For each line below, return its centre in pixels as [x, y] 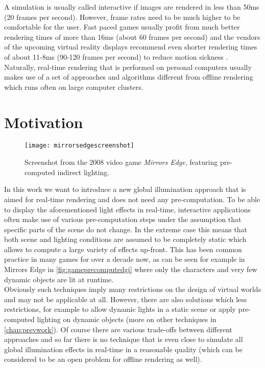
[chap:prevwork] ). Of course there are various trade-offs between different [118, 329]
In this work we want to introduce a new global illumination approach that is [125, 189]
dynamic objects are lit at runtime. [59, 279]
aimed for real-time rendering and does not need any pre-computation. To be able [132, 199]
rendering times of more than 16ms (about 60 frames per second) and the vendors [132, 36]
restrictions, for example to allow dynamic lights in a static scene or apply [120, 309]
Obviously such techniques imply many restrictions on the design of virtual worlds [133, 289]
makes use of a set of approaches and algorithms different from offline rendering [129, 77]
